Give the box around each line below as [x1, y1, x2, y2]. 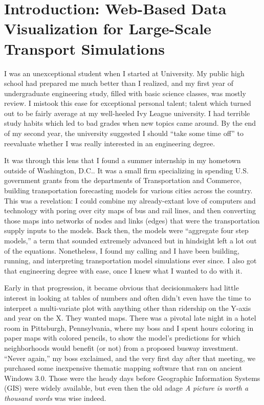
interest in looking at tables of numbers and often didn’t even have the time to [4, 292, 251, 303]
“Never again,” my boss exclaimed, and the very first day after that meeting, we [4, 352, 256, 363]
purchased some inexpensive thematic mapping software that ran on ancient [4, 363, 243, 373]
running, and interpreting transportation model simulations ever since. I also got [4, 255, 257, 266]
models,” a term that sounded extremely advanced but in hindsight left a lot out [4, 235, 257, 245]
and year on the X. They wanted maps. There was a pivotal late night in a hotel [4, 312, 256, 323]
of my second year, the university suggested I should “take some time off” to [4, 128, 244, 139]
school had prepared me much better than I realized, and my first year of [4, 78, 233, 88]
